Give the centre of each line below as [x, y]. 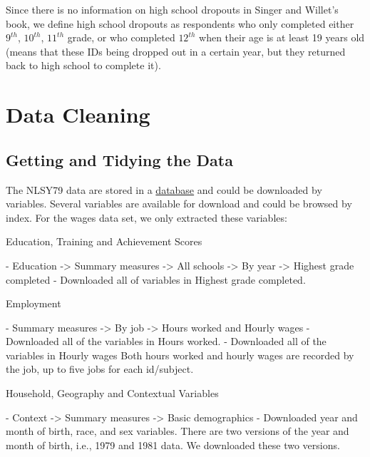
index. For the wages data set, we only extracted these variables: [147, 217]
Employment [34, 303]
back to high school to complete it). [83, 65]
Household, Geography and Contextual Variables [112, 393]
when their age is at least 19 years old [282, 37]
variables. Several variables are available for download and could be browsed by [179, 204]
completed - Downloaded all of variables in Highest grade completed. [156, 279]
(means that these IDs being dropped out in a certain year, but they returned [176, 51]
